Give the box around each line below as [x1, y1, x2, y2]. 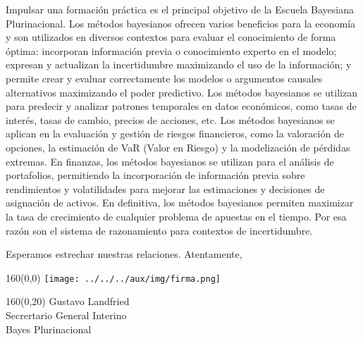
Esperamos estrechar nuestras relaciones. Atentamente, [6, 247, 242, 261]
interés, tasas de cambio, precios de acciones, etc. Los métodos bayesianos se [6, 112, 335, 127]
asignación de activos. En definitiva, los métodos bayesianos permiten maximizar [6, 195, 354, 210]
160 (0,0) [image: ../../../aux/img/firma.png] [6, 270, 221, 285]
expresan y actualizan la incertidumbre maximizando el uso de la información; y [6, 57, 352, 72]
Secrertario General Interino [6, 307, 127, 322]
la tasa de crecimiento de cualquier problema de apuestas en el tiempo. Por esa [6, 209, 347, 223]
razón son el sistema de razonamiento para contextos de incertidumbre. [6, 223, 313, 237]
